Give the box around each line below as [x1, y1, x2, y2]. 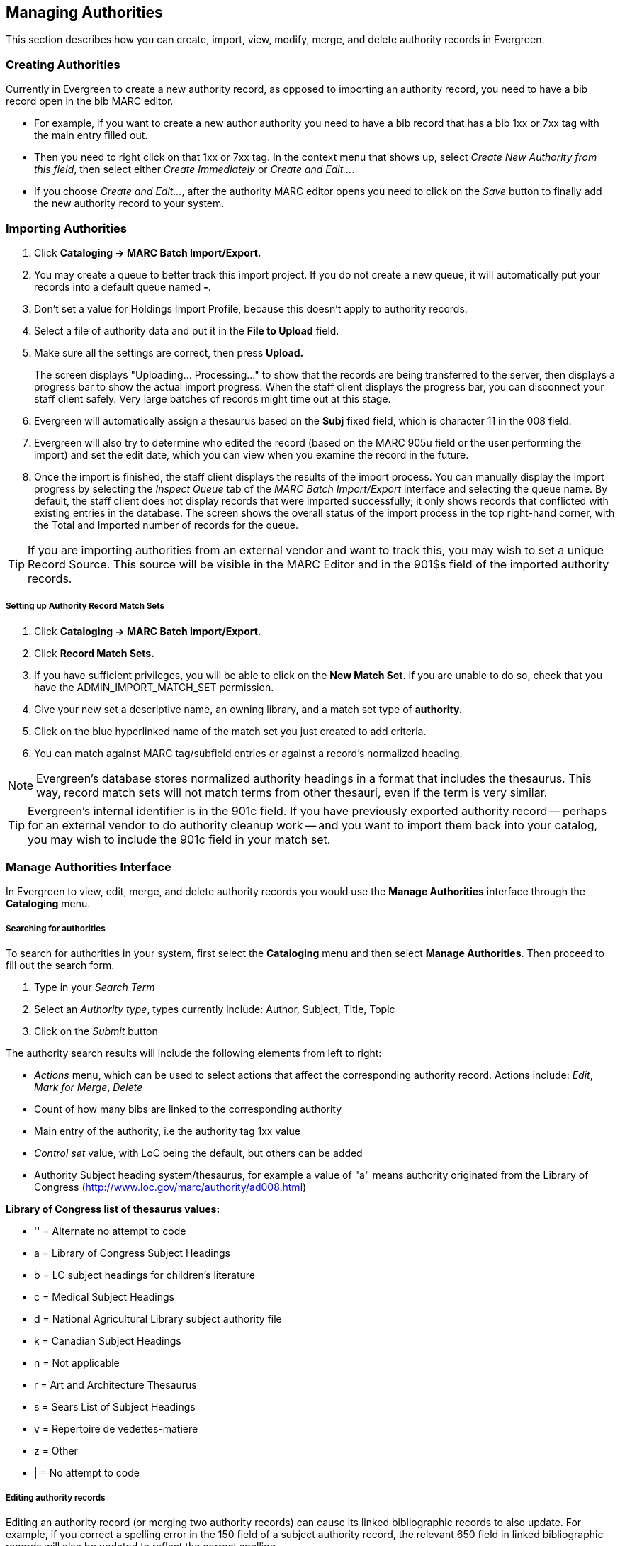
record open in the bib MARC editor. [6, 95, 174, 108]
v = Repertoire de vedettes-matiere [34, 1423, 198, 1435]
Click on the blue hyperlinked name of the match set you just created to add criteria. [34, 724, 427, 737]
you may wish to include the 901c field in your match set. [28, 831, 331, 846]
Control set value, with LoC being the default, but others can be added [34, 1147, 363, 1160]
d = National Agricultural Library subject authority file [34, 1313, 282, 1326]
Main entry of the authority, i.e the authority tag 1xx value [34, 1125, 300, 1138]
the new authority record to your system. [34, 197, 225, 210]
